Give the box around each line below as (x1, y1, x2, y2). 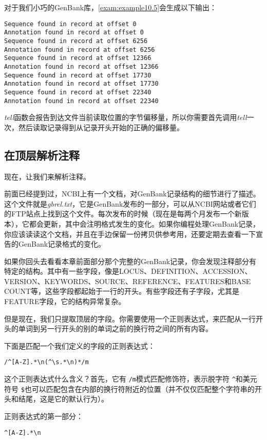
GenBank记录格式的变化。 (18, 238, 106, 249)
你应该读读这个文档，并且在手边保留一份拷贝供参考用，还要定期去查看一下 (4, 228, 256, 239)
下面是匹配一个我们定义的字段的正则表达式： (4, 340, 155, 351)
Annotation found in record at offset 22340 (4, 97, 159, 105)
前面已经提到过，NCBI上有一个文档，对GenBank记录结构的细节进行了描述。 (4, 188, 260, 199)
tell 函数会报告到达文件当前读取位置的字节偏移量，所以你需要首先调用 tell (4, 112, 247, 123)
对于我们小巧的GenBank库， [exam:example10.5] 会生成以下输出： (4, 2, 217, 12)
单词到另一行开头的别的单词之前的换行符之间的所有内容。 (18, 323, 213, 334)
